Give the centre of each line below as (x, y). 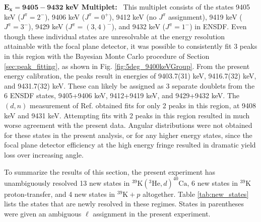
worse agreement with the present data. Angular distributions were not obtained (128, 125)
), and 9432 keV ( (139, 26)
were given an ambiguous (43, 213)
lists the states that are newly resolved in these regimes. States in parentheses (124, 204)
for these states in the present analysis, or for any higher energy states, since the (128, 135)
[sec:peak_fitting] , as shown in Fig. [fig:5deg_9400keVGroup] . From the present (127, 66)
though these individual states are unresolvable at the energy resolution (115, 36)
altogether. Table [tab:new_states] (196, 194)
